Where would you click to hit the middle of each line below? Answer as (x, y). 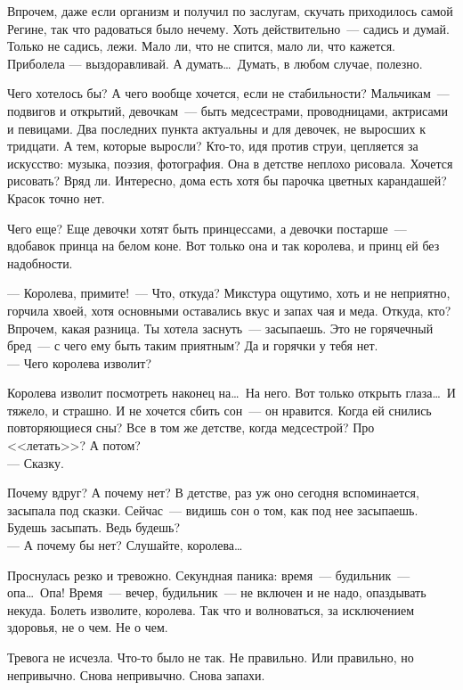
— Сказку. (36, 462)
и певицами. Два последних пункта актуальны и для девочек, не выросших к (217, 128)
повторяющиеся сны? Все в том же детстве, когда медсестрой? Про (191, 427)
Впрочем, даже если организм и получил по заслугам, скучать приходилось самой (230, 11)
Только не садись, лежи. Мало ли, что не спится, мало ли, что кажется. (202, 46)
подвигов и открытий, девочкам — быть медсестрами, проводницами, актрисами (227, 110)
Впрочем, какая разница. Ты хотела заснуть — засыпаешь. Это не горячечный (220, 328)
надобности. (40, 263)
